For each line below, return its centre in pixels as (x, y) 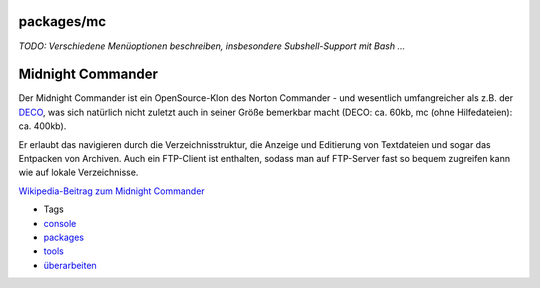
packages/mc (62, 21)
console (60, 223)
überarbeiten (70, 265)
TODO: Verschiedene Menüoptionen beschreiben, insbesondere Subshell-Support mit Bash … (212, 46)
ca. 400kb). (42, 126)
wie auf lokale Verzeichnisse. (78, 172)
